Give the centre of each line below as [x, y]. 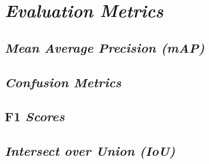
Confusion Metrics [63, 82]
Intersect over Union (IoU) [90, 151]
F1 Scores [35, 116]
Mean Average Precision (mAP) [105, 47]
